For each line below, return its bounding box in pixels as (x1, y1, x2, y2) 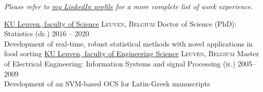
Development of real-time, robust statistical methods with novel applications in (4, 38, 253, 49)
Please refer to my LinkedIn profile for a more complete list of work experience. (4, 1, 253, 11)
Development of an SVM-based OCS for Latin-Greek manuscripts (4, 78, 210, 89)
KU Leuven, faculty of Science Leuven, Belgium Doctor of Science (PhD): (4, 18, 237, 29)
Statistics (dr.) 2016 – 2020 (4, 28, 89, 39)
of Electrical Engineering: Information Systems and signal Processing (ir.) (4, 58, 236, 68)
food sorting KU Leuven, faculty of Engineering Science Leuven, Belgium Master (4, 48, 259, 59)
